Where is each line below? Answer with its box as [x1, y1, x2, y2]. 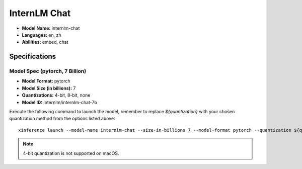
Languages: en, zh [22, 32, 61, 38]
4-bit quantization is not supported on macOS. [23, 150, 119, 156]
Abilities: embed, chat [22, 39, 68, 45]
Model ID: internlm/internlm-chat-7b [22, 99, 98, 105]
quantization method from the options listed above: [9, 116, 115, 122]
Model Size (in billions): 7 [22, 85, 76, 91]
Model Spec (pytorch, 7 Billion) [9, 68, 87, 75]
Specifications [9, 52, 56, 61]
